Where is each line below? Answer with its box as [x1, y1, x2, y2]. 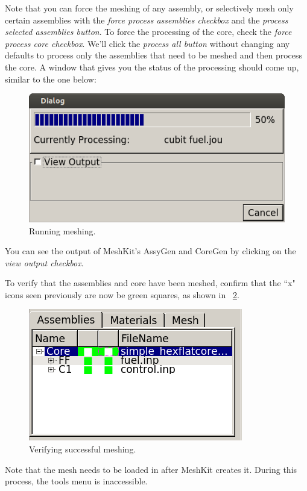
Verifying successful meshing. [29, 443, 136, 455]
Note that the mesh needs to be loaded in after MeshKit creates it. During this [5, 463, 297, 475]
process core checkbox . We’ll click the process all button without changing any [5, 37, 290, 49]
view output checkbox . [5, 256, 84, 269]
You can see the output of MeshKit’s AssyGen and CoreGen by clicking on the [5, 245, 296, 257]
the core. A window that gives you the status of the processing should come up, [5, 60, 299, 73]
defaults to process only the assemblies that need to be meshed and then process [5, 49, 303, 61]
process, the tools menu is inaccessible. [5, 475, 148, 487]
